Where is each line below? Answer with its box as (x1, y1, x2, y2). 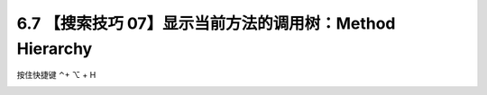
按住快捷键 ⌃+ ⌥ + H (16, 70, 96, 81)
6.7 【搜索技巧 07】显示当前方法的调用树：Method (16, 13, 396, 33)
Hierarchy (16, 39, 93, 58)
